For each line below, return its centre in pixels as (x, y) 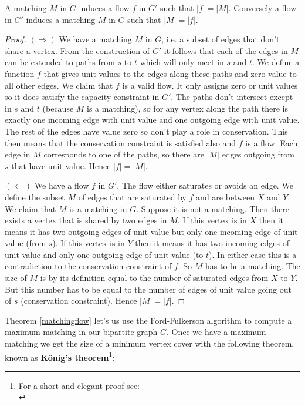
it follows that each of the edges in (226, 50)
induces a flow (104, 8)
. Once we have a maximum (216, 332)
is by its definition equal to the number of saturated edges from (154, 278)
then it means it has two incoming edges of (212, 243)
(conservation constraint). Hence (79, 301)
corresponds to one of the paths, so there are (124, 154)
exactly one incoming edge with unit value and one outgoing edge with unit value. (152, 120)
